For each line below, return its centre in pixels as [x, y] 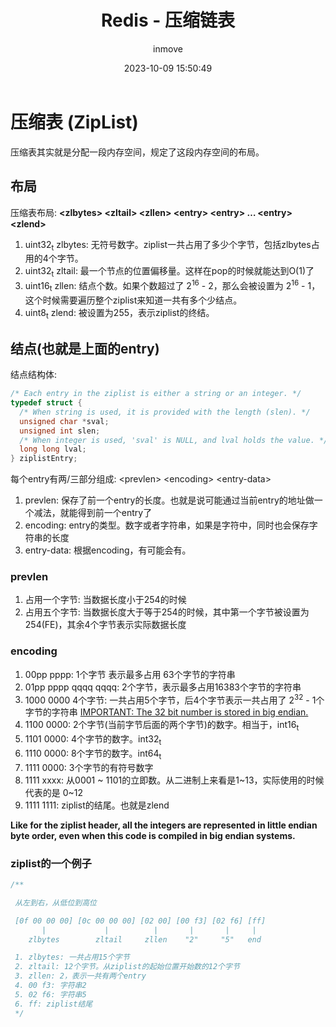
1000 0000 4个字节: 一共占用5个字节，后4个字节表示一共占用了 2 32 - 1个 [174, 699]
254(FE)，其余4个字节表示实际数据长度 [105, 625]
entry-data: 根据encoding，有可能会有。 [108, 550]
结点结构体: [34, 375]
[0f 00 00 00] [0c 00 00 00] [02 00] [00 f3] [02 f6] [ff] [140, 921]
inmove [168, 48]
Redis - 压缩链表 [167, 20]
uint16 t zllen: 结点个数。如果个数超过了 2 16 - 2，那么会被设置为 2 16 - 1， [172, 286]
